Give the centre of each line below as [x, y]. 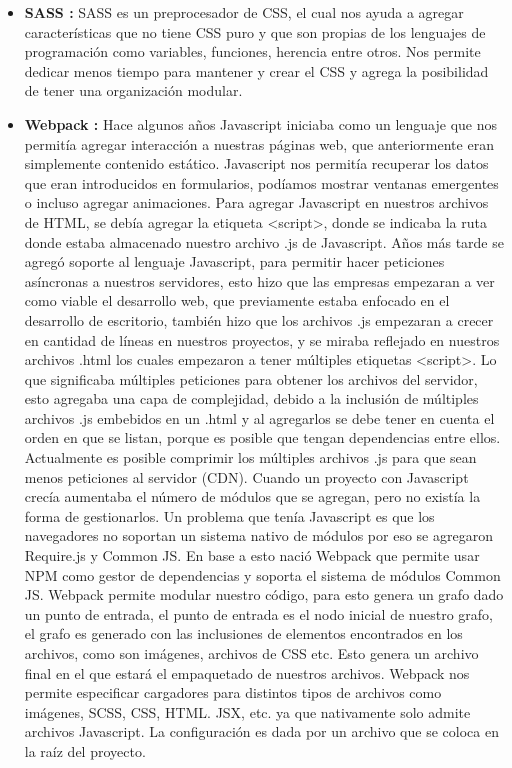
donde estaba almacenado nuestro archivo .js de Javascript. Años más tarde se [264, 241]
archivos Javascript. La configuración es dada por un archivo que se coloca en [261, 731]
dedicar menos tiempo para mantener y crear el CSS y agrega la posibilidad [256, 70]
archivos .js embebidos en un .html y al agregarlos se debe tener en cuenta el [259, 417]
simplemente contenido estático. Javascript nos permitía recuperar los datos [256, 163]
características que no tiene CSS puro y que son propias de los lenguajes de [255, 31]
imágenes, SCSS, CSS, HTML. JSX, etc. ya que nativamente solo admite [247, 711]
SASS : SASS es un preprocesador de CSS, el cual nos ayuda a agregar [244, 12]
